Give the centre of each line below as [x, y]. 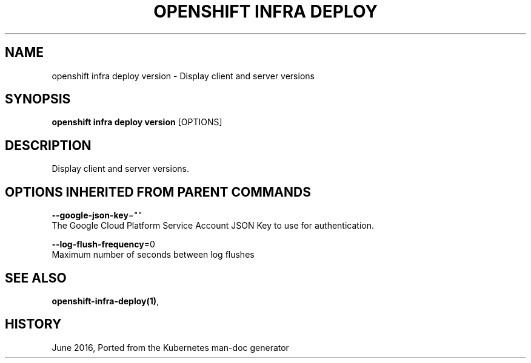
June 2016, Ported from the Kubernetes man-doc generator [170, 347]
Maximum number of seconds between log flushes [153, 255]
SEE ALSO [36, 278]
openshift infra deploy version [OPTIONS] [137, 122]
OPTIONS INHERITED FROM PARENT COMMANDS [158, 192]
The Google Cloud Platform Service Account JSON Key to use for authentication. [213, 226]
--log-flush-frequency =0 [103, 244]
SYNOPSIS [38, 99]
